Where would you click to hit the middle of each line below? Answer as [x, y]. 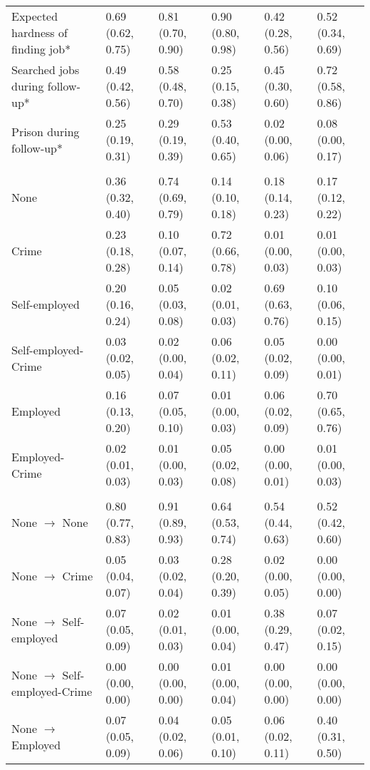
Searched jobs [46, 70]
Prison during [46, 131]
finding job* [41, 49]
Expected [35, 16]
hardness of [39, 32]
